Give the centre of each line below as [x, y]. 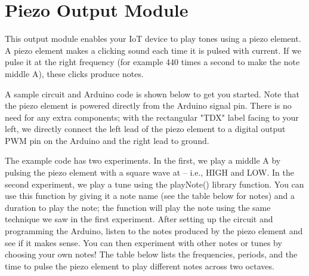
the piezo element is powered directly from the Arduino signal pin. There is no [148, 105]
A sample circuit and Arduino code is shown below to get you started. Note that [152, 93]
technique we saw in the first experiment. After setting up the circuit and [139, 219]
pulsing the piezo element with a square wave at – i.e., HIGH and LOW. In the [150, 172]
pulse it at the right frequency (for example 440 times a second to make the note [152, 62]
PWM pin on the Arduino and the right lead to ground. [107, 140]
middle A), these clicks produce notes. [74, 73]
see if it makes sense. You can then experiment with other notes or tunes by [143, 242]
